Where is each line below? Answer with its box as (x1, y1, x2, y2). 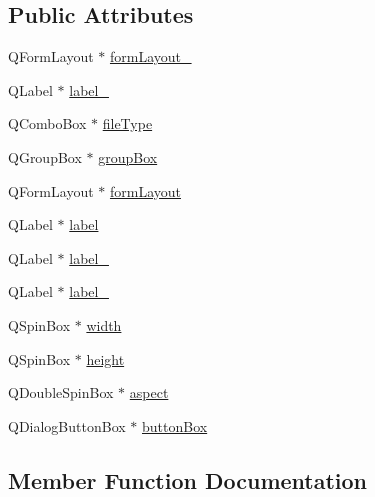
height (86, 348, 125, 369)
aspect (129, 382, 169, 403)
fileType (102, 113, 153, 134)
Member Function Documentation (8, 464, 368, 495)
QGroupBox (8, 146, 82, 167)
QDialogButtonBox (8, 415, 126, 436)
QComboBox (8, 113, 87, 134)
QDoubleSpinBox (8, 382, 114, 403)
